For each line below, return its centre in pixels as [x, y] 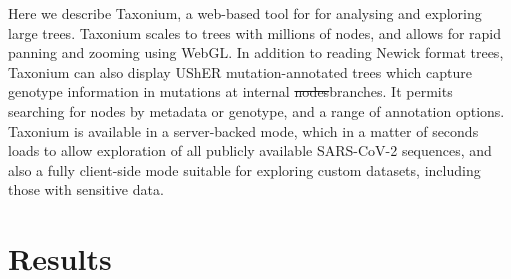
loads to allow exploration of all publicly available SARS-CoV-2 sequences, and [250, 150]
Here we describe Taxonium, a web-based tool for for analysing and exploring [245, 13]
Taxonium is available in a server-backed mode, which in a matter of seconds [243, 130]
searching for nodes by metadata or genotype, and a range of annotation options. [256, 110]
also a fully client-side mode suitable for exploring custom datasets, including [244, 169]
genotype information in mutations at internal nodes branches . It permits [230, 91]
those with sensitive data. [86, 189]
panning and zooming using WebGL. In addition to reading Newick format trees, [256, 52]
